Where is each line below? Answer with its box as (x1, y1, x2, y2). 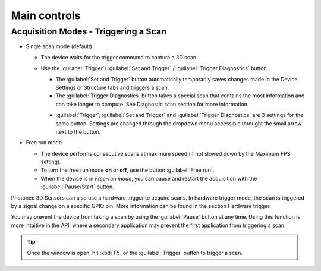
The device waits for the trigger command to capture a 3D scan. (40, 53, 199, 61)
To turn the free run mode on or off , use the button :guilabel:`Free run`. (40, 166, 215, 174)
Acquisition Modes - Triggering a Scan (11, 26, 166, 37)
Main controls (11, 9, 81, 22)
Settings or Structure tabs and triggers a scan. (55, 84, 169, 91)
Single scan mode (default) (26, 43, 92, 50)
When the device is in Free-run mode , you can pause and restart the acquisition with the (40, 175, 257, 182)
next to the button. (55, 128, 101, 135)
